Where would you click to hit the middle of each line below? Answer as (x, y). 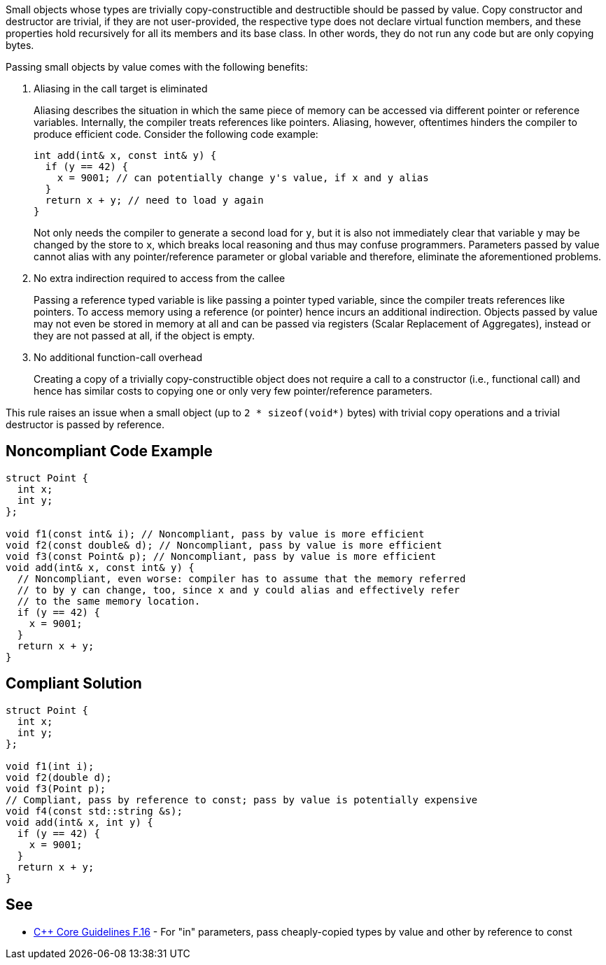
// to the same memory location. (109, 601)
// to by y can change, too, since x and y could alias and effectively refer (239, 590)
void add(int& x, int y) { (79, 822)
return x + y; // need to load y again (154, 200)
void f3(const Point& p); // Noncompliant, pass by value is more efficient (221, 556)
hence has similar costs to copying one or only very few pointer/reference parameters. (233, 391)
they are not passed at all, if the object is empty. (145, 336)
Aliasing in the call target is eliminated (121, 89)
